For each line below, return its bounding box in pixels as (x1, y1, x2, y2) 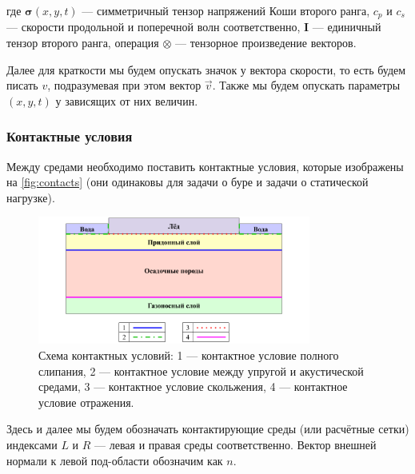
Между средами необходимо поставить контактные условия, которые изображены (6, 157, 404, 174)
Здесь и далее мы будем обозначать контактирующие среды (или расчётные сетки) (6, 420, 409, 437)
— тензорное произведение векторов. (174, 34, 357, 51)
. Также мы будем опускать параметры (212, 77, 401, 94)
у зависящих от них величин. (55, 92, 198, 109)
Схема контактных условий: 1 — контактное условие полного (38, 347, 339, 363)
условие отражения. (38, 393, 134, 410)
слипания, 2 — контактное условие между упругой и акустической (38, 362, 364, 379)
